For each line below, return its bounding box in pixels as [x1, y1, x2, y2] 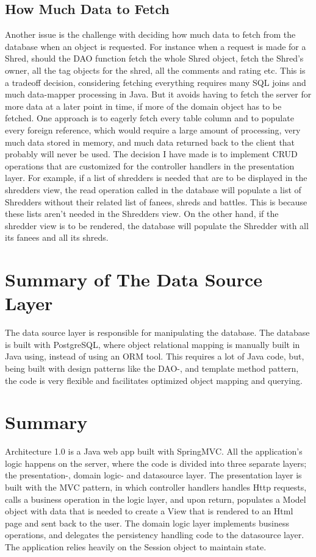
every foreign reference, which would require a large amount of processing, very [5, 123, 301, 136]
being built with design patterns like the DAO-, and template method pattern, [5, 361, 299, 374]
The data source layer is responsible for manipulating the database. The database [5, 326, 310, 339]
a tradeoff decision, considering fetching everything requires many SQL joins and [5, 76, 306, 88]
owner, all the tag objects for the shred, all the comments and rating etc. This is [5, 63, 306, 76]
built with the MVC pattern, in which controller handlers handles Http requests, [5, 481, 307, 494]
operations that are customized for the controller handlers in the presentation [5, 159, 295, 172]
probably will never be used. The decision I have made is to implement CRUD [5, 147, 298, 160]
